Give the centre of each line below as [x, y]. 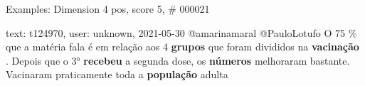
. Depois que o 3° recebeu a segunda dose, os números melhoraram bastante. [178, 60]
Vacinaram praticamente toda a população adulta [117, 74]
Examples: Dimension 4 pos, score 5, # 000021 [108, 9]
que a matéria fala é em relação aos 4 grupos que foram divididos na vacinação [182, 47]
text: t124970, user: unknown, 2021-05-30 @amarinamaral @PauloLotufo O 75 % [181, 32]
